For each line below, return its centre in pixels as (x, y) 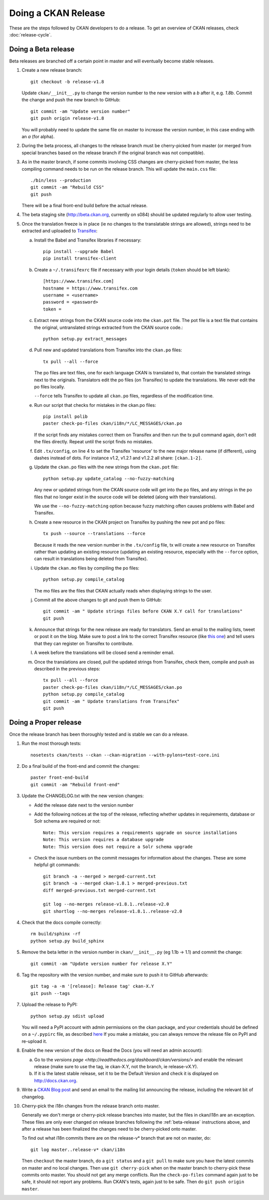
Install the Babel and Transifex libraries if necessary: (88, 240)
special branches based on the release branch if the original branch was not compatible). (113, 153)
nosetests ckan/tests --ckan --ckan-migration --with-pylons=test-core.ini (125, 755)
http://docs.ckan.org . (56, 1080)
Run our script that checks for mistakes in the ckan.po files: (95, 405)
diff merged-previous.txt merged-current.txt (100, 890)
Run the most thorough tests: (52, 743)
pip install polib (66, 417)
